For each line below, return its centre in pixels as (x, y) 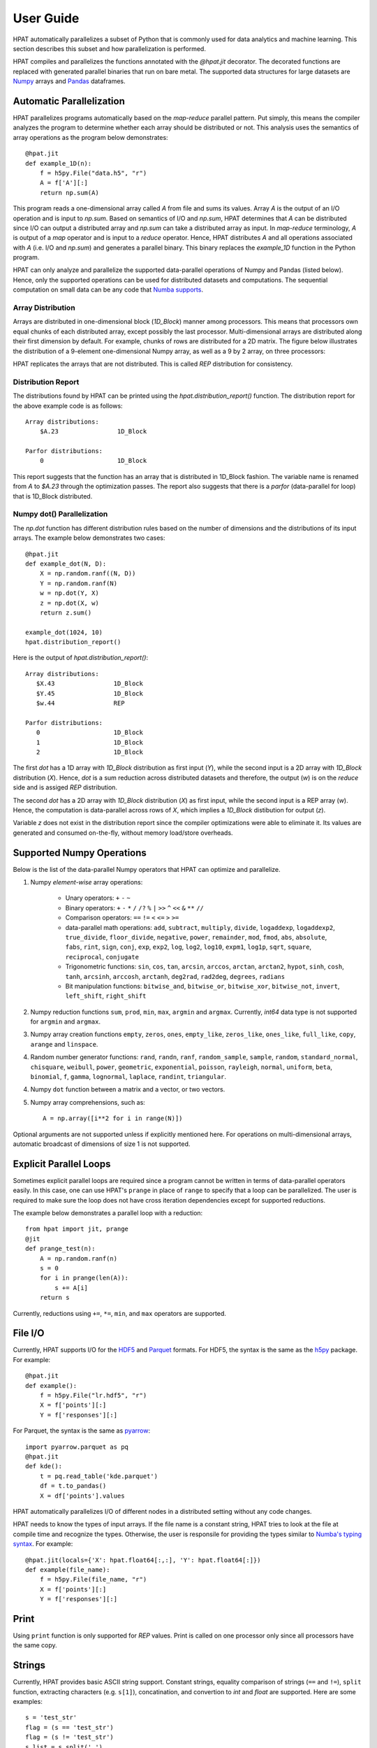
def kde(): (44, 1466)
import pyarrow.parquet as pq (77, 1447)
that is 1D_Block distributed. (53, 496)
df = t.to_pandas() (73, 1486)
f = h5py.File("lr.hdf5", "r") (93, 1396)
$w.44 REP (80, 703)
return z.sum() (66, 612)
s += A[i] (72, 1288)
